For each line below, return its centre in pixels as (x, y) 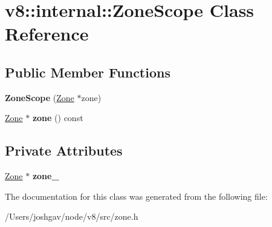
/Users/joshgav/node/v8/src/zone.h (72, 216)
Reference (47, 34)
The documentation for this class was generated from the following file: (136, 196)
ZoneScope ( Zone (40, 97)
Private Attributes (64, 150)
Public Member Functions (88, 72)
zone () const (58, 118)
